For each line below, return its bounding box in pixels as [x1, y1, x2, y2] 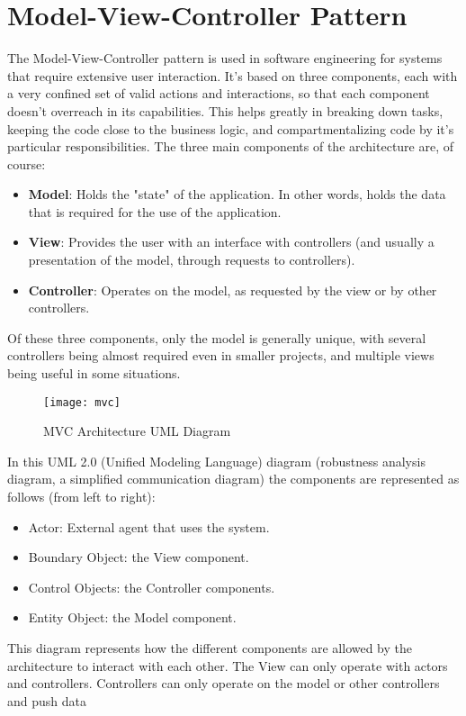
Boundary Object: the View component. [28, 548, 249, 566]
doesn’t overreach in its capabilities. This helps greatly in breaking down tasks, [7, 101, 444, 120]
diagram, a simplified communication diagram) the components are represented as [7, 469, 460, 488]
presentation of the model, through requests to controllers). [28, 250, 355, 269]
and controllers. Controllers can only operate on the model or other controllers [7, 674, 440, 693]
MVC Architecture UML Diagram [43, 421, 231, 440]
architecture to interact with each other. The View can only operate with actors [7, 656, 448, 675]
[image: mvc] [43, 395, 121, 409]
